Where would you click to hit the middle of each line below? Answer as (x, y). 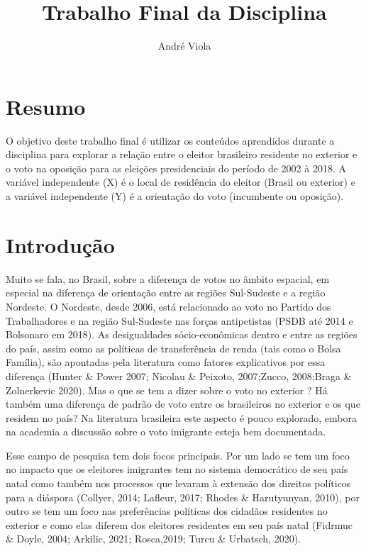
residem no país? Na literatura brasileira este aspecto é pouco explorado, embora (181, 417)
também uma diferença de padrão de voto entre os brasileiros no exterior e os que (183, 404)
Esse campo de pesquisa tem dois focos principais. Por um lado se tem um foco (178, 455)
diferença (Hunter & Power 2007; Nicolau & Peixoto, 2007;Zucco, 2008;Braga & (179, 375)
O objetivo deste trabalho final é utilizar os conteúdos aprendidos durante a (170, 140)
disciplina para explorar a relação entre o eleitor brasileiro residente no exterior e (182, 154)
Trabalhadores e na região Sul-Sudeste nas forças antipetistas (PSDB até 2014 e (179, 320)
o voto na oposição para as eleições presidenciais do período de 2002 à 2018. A (176, 168)
